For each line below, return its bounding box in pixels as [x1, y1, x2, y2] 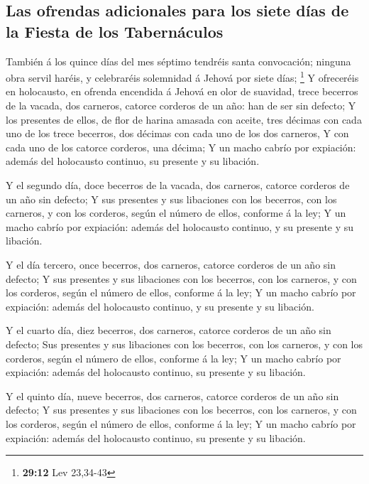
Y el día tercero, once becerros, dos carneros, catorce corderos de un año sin [6, 257, 336, 271]
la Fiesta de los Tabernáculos [6, 20, 224, 42]
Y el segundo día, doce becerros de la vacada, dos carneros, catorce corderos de [6, 178, 350, 192]
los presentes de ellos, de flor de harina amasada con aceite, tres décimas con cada [6, 112, 362, 127]
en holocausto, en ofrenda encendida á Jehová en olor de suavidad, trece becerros [6, 84, 358, 99]
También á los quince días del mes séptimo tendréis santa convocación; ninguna [6, 53, 351, 68]
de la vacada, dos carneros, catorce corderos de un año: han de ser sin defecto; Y [6, 98, 356, 113]
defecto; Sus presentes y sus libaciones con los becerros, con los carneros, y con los [6, 336, 363, 351]
